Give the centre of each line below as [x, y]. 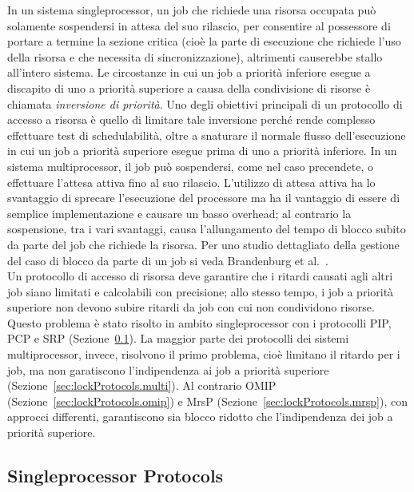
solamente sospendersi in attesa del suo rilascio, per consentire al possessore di [199, 25]
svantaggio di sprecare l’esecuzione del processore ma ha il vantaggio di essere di [204, 198]
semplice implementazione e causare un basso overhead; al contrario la [179, 213]
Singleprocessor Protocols [115, 476]
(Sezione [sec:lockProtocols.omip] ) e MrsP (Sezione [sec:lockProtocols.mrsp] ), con [207, 401]
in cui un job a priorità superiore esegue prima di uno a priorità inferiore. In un [202, 151]
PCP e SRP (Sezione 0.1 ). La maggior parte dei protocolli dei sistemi [178, 338]
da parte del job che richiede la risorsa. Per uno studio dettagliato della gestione [203, 244]
